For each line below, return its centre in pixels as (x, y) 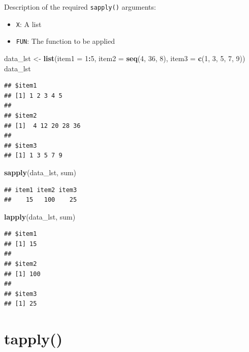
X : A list (29, 24)
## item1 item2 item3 (41, 190)
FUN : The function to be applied (65, 41)
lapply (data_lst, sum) (40, 216)
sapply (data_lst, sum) (40, 172)
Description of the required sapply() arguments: (80, 7)
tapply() (33, 339)
